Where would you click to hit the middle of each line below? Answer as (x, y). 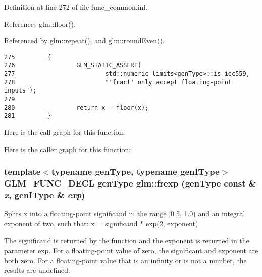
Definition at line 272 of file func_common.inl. (76, 7)
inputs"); (20, 91)
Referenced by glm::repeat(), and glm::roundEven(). (84, 41)
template (22, 172)
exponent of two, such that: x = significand (71, 223)
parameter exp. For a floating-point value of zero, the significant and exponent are (131, 250)
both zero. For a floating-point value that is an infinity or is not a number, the (125, 260)
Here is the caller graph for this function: (68, 149)
